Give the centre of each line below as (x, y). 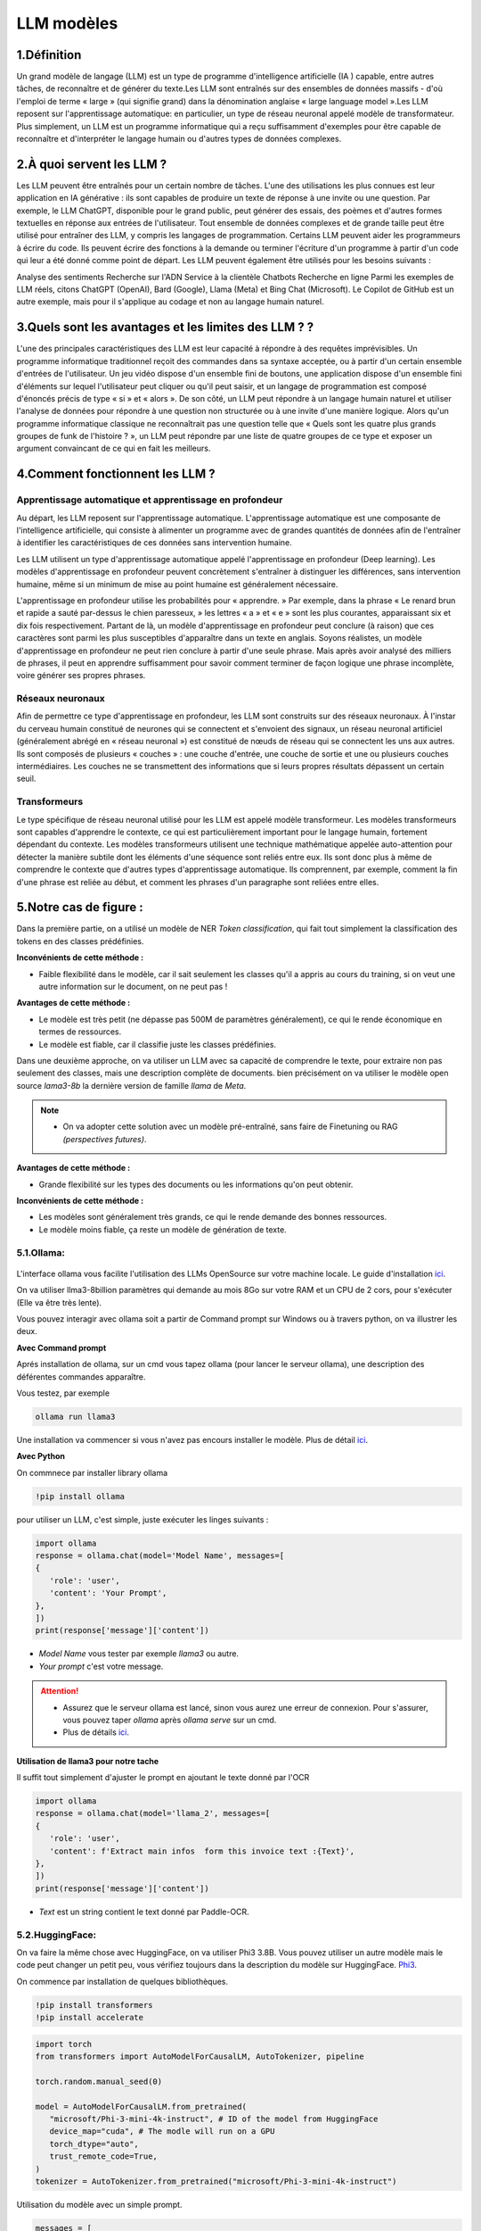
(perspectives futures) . (105, 1139)
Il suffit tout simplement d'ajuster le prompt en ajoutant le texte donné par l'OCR (163, 1778)
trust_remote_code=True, (103, 2156)
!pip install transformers (94, 2005)
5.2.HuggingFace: (57, 1935)
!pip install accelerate (90, 2018)
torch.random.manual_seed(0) (99, 2081)
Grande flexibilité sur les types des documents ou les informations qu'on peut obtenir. (196, 1184)
